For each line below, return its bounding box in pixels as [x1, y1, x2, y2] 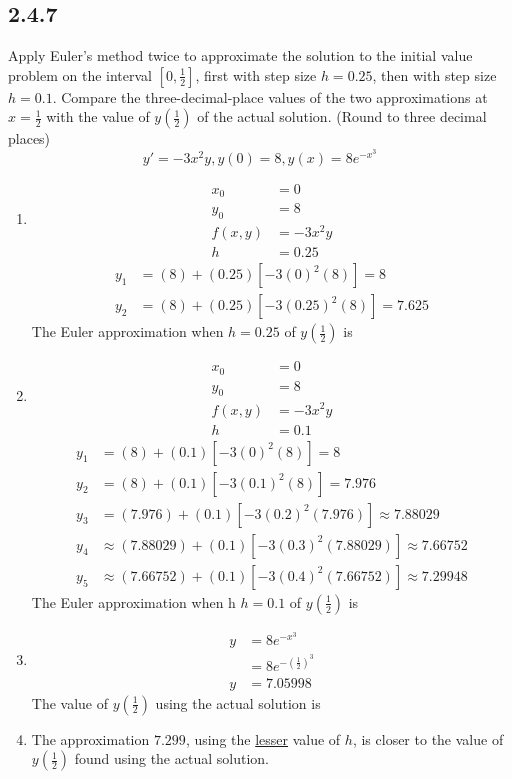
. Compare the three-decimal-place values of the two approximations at [52, 86, 488, 107]
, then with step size [372, 64, 497, 85]
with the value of [46, 106, 150, 127]
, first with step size [195, 64, 317, 85]
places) [8, 128, 51, 149]
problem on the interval [8, 64, 152, 85]
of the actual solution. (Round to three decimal [197, 106, 487, 127]
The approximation [31, 728, 150, 749]
